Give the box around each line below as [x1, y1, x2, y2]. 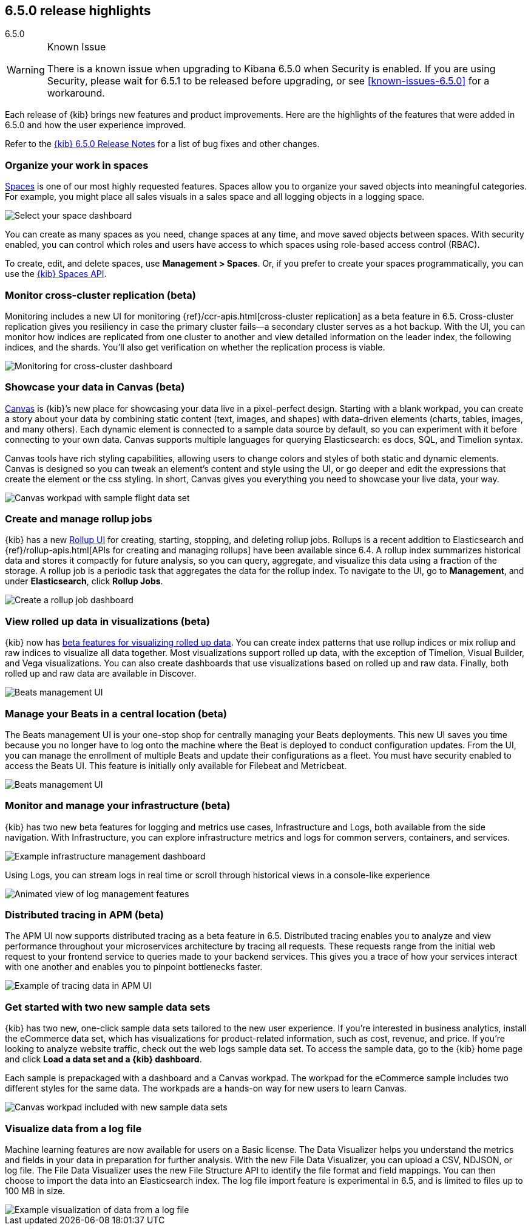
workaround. [47, 87, 105, 100]
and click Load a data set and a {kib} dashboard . [5, 1054, 202, 1065]
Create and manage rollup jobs [5, 513, 152, 525]
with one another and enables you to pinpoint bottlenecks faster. [5, 962, 263, 972]
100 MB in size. [5, 1185, 66, 1196]
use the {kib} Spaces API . [5, 268, 107, 279]
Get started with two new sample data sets [5, 1000, 211, 1013]
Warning [7, 64, 45, 77]
